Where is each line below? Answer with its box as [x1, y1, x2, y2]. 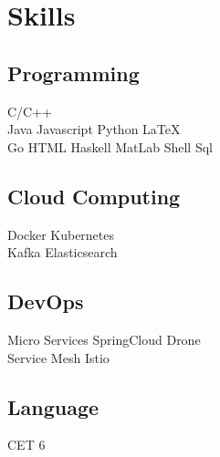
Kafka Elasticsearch [7, 243, 118, 262]
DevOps [7, 287, 84, 316]
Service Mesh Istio [7, 348, 110, 367]
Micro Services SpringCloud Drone [7, 329, 201, 348]
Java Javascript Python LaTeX [7, 119, 181, 139]
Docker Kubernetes [7, 224, 115, 244]
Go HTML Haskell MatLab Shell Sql [7, 137, 213, 156]
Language [7, 392, 100, 421]
